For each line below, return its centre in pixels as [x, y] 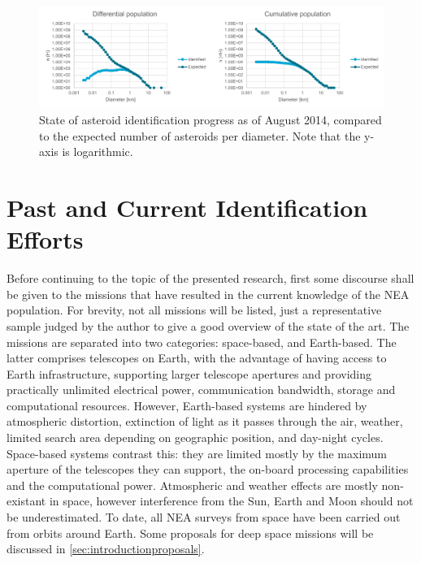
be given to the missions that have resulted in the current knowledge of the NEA [208, 294]
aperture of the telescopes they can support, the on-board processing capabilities [208, 469]
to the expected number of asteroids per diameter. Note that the [200, 135]
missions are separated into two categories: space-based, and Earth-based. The [202, 342]
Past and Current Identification [187, 208]
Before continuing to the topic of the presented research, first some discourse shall [210, 278]
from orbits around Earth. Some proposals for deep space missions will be [190, 533]
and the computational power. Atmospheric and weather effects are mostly [192, 485]
